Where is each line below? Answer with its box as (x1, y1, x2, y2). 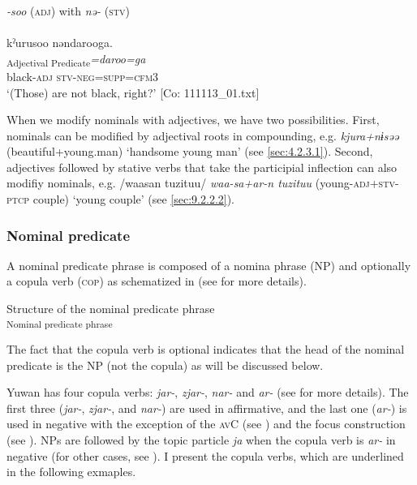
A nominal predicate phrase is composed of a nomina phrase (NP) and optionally (6, 256, 411, 273)
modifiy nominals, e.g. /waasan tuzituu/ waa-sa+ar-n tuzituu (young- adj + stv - (6, 174, 399, 191)
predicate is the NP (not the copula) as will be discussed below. (6, 356, 324, 373)
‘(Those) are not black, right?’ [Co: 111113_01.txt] (6, 84, 260, 101)
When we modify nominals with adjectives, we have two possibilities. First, (6, 111, 380, 128)
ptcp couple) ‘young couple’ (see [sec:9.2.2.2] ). (6, 191, 235, 208)
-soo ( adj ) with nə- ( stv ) (6, 2, 130, 19)
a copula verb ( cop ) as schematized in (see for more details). (6, 273, 307, 290)
